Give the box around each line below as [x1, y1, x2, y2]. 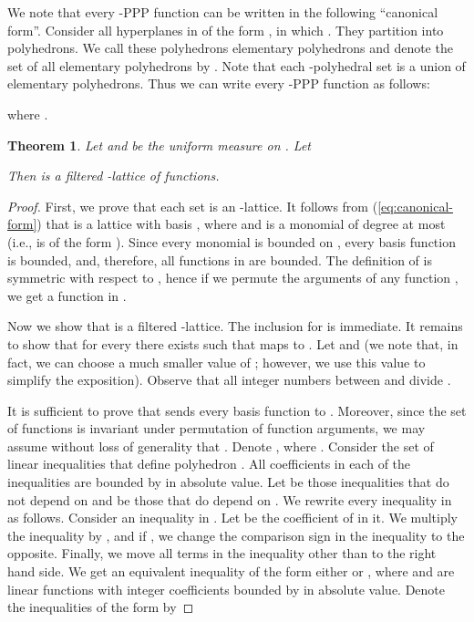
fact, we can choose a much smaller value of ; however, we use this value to [7, 352, 426, 371]
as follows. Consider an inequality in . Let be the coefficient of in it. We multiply [7, 508, 458, 527]
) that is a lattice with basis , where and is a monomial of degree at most [36, 214, 446, 233]
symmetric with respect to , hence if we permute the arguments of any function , [7, 268, 459, 287]
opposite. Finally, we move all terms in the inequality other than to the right [7, 544, 437, 563]
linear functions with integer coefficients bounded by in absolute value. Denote [7, 579, 446, 598]
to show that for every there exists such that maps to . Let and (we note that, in [7, 334, 459, 353]
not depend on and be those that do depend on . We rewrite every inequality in [7, 490, 452, 509]
